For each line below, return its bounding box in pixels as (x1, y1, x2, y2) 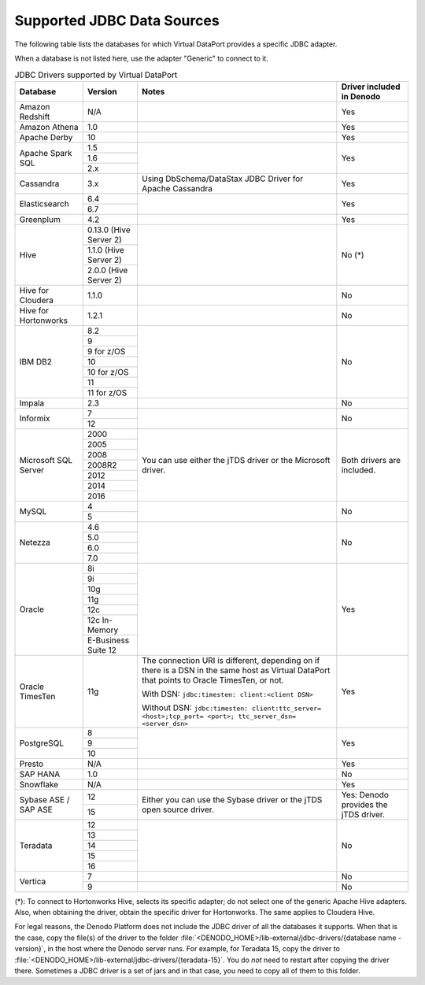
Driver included (341, 81, 401, 92)
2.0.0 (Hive (87, 265, 128, 276)
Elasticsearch (19, 198, 70, 209)
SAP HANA (19, 768, 61, 779)
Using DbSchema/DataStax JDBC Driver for (142, 173, 303, 184)
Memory (87, 624, 119, 635)
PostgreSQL (19, 737, 65, 748)
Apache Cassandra (142, 183, 213, 194)
